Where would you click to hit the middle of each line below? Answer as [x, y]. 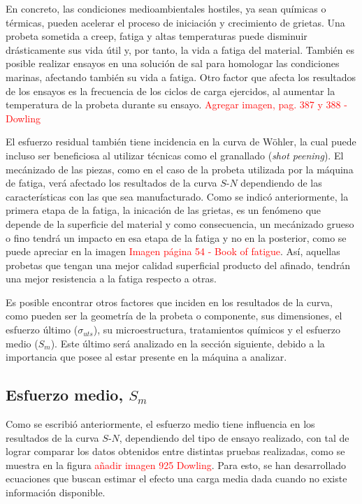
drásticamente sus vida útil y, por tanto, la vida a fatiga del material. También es [180, 49]
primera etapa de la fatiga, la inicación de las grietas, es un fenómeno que [164, 210]
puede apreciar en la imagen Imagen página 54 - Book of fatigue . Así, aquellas [173, 251]
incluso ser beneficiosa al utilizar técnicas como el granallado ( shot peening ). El [175, 155]
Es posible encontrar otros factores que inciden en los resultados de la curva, [169, 302]
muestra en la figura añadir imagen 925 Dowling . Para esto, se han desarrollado [176, 465]
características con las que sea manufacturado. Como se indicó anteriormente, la [177, 196]
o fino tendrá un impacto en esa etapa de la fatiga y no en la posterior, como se [176, 237]
